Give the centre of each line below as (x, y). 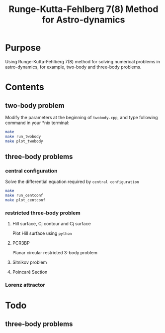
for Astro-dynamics (83, 20)
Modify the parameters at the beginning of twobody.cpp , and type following (82, 117)
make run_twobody (23, 136)
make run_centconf (24, 195)
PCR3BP (21, 243)
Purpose (23, 48)
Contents (25, 87)
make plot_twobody (24, 141)
